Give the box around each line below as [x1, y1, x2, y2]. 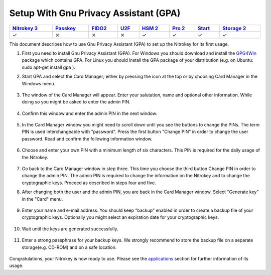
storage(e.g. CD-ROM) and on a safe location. [22, 244, 117, 250]
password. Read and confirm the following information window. [22, 135, 153, 142]
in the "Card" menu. [22, 196, 63, 202]
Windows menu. [22, 80, 55, 86]
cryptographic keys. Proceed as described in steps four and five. [22, 180, 156, 186]
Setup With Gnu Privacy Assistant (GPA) [9, 8, 181, 19]
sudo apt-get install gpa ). [22, 64, 75, 70]
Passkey [55, 25, 76, 32]
